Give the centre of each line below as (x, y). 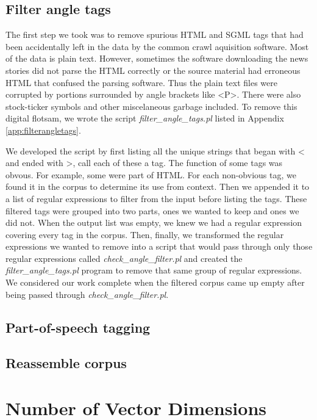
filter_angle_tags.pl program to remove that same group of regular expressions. (154, 270)
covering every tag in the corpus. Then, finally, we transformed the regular (145, 234)
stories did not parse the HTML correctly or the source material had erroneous (153, 70)
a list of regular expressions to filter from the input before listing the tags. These (156, 198)
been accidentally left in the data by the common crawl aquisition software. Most (157, 46)
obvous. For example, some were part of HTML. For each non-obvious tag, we (151, 174)
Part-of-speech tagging (78, 327)
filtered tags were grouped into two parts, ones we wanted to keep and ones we (152, 210)
